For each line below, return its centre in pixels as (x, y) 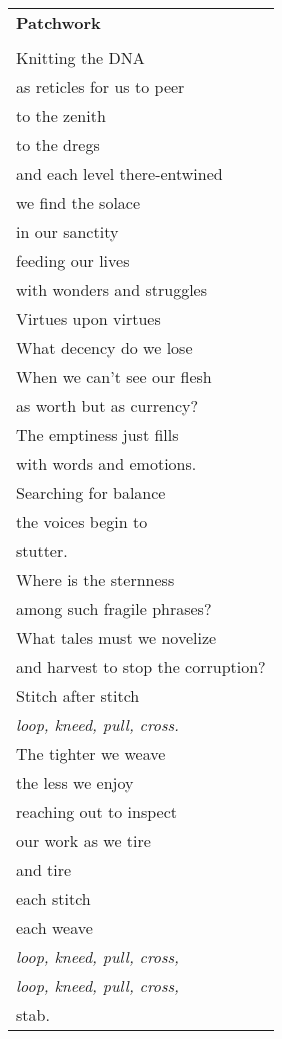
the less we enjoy (75, 782)
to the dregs (58, 144)
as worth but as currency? (107, 405)
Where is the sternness (95, 579)
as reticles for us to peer (100, 86)
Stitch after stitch (78, 695)
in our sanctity (67, 231)
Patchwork (58, 22)
